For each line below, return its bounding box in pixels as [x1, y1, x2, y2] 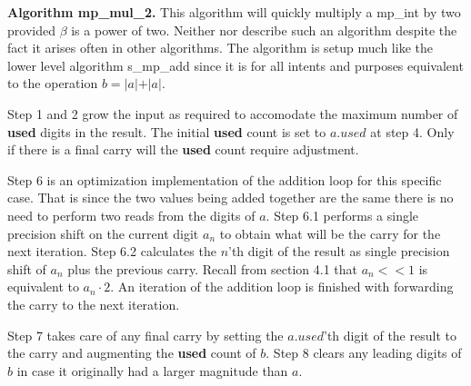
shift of [7, 259, 46, 278]
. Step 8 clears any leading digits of [266, 343, 462, 362]
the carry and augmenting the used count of [7, 343, 256, 362]
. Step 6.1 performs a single [266, 205, 419, 224]
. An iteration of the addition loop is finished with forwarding [110, 277, 454, 296]
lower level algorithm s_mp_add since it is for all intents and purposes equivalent [7, 55, 464, 74]
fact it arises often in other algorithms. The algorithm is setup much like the [7, 38, 433, 57]
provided [7, 20, 55, 39]
